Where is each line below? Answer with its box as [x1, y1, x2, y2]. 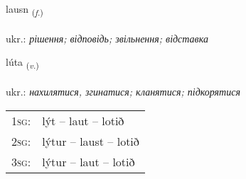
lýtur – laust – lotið [42, 132, 139, 149]
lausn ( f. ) [6, 1, 43, 18]
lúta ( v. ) [6, 54, 39, 71]
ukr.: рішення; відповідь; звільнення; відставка [6, 30, 208, 45]
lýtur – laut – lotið [42, 153, 135, 170]
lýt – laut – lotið [42, 112, 124, 129]
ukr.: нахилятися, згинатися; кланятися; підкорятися [6, 84, 240, 99]
